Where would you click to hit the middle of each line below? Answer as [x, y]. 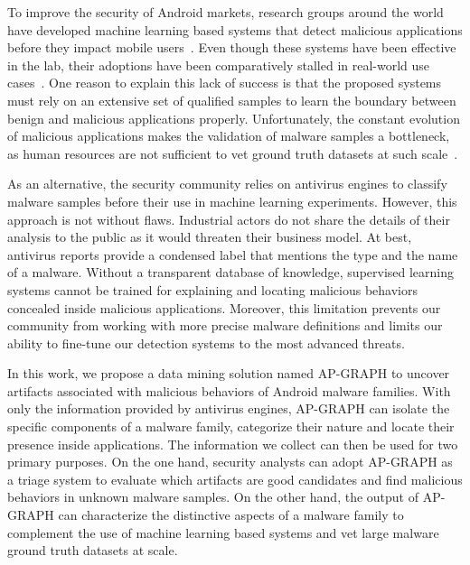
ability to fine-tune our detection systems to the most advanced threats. [206, 343]
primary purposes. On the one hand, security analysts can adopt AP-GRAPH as [230, 462]
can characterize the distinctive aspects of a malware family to [231, 515]
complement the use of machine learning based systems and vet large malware [223, 532]
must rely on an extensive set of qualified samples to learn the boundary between [232, 100]
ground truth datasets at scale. [93, 550]
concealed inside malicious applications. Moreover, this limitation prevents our [224, 307]
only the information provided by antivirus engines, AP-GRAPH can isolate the [229, 408]
